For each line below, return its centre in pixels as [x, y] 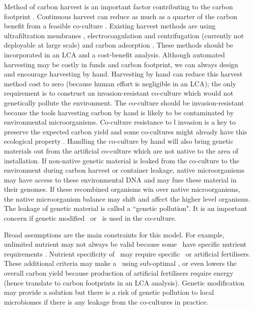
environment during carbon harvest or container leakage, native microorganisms [124, 170]
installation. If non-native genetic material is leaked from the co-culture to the [122, 160]
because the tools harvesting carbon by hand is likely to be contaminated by [119, 112]
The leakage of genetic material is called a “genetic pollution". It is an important [126, 208]
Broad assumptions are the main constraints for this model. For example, [114, 234]
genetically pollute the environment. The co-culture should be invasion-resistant [124, 102]
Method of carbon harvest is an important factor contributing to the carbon [118, 6]
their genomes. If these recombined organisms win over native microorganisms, [122, 189]
